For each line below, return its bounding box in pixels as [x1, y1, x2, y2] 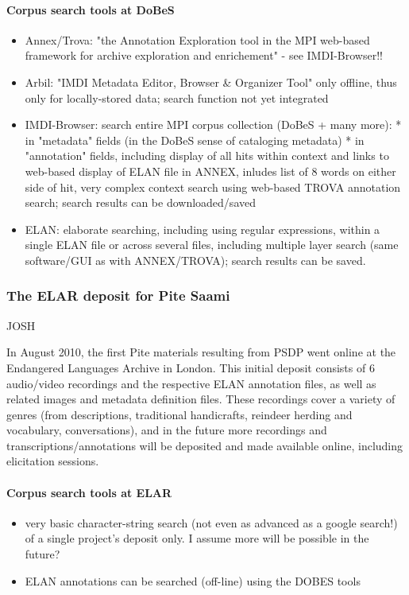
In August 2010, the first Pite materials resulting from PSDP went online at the [6, 344, 396, 360]
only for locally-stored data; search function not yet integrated [25, 89, 329, 106]
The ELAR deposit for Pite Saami [6, 286, 230, 305]
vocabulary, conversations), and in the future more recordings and [6, 422, 327, 438]
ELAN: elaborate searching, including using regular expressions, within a [25, 220, 380, 237]
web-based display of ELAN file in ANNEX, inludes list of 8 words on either [25, 162, 396, 179]
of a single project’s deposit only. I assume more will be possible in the [25, 530, 369, 546]
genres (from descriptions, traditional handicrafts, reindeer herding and [6, 406, 353, 422]
